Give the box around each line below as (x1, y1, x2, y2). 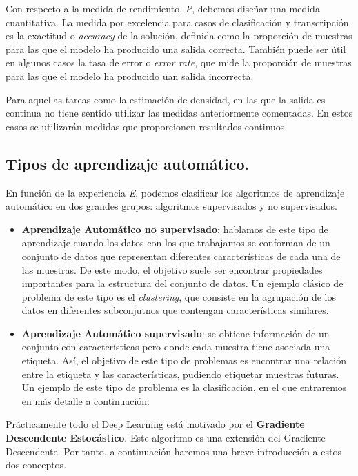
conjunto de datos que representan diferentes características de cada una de (21, 248, 341, 263)
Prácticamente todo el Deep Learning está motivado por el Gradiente (6, 417, 305, 431)
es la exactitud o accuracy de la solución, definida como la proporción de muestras (6, 28, 352, 43)
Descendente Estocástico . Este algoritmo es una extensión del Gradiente (6, 430, 326, 445)
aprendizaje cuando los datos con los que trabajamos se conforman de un (21, 235, 330, 250)
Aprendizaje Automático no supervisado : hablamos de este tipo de (21, 221, 328, 236)
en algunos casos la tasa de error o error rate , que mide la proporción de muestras (6, 55, 352, 70)
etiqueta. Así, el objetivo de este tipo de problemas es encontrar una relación (21, 353, 347, 368)
